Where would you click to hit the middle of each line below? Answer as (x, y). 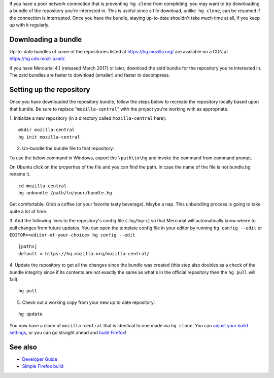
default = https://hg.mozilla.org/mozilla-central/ (84, 253)
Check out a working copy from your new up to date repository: (89, 302)
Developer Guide (40, 359)
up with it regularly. (29, 25)
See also (23, 347)
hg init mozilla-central (49, 137)
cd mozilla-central (43, 186)
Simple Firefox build (43, 366)
